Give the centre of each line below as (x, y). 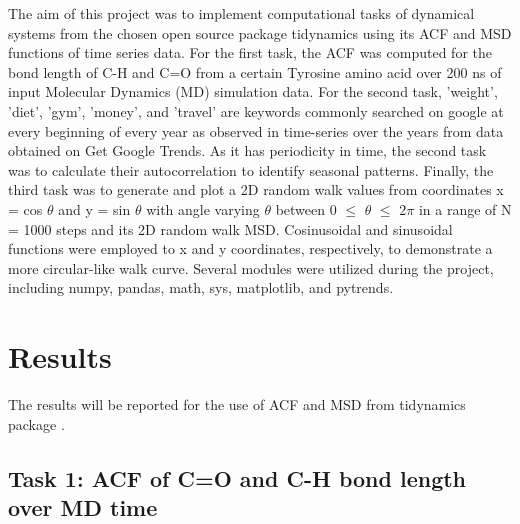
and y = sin (94, 208)
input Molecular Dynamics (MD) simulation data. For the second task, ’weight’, (253, 91)
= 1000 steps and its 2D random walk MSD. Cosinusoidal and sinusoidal (230, 228)
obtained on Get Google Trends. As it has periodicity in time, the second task (247, 150)
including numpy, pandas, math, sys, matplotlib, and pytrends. (201, 287)
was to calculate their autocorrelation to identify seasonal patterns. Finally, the (251, 169)
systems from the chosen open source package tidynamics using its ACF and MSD (260, 32)
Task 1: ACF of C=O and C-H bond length (237, 477)
